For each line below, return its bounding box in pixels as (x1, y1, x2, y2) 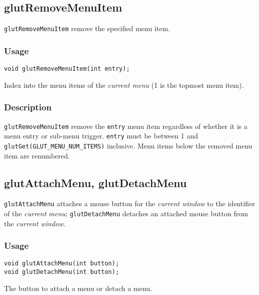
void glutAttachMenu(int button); (4, 260, 119, 267)
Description (4, 101, 52, 113)
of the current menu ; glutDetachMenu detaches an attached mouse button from (4, 208, 248, 218)
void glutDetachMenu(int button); (4, 268, 119, 276)
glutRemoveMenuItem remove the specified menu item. (4, 23, 170, 34)
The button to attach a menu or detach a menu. (4, 282, 152, 293)
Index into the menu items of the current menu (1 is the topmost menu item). (4, 79, 244, 90)
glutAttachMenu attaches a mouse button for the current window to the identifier (4, 198, 255, 209)
